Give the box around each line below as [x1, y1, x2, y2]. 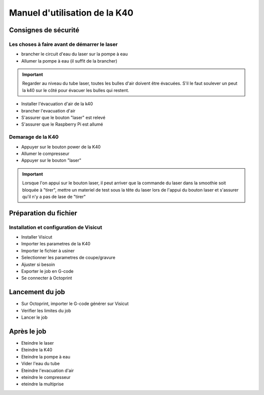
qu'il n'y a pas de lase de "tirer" [22, 194, 86, 199]
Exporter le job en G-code [21, 268, 74, 274]
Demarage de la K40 [9, 133, 59, 140]
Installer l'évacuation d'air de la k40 [21, 101, 93, 107]
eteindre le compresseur [21, 374, 71, 380]
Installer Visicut [21, 234, 52, 240]
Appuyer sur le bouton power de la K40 [21, 144, 101, 150]
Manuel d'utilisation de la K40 [9, 7, 134, 18]
